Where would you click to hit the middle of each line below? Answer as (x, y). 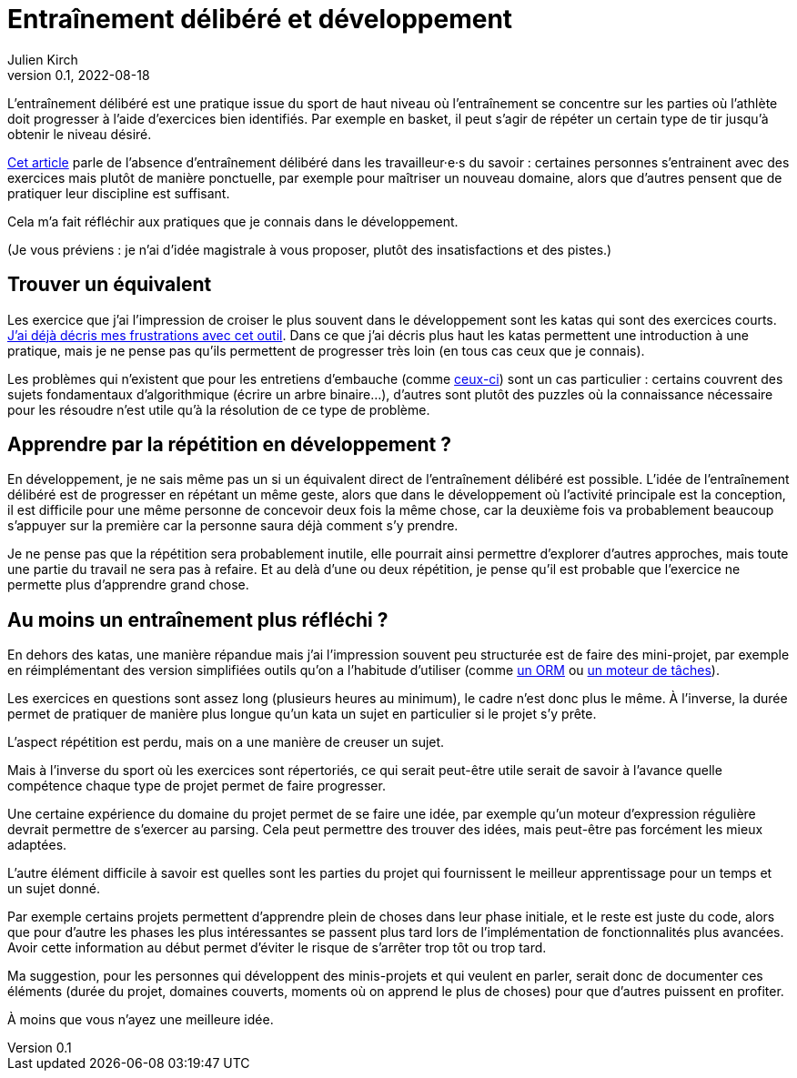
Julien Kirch (43, 59)
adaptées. (37, 845)
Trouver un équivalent (110, 285)
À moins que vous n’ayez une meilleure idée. (141, 1020)
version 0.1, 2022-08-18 (79, 75)
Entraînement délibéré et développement (260, 19)
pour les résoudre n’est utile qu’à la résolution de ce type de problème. (219, 409)
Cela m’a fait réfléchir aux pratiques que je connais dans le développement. (233, 221)
